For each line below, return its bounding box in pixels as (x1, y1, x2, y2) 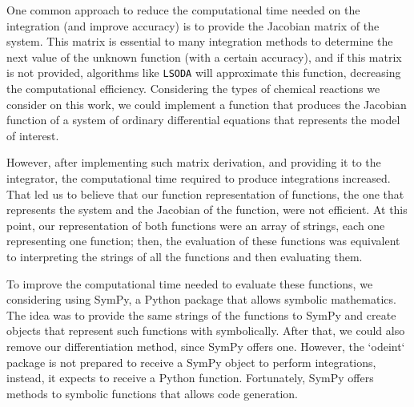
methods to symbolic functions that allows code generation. (6, 385, 298, 401)
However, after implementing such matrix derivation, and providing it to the (6, 154, 381, 171)
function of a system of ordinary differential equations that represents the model (6, 111, 400, 128)
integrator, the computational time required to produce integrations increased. (6, 170, 391, 186)
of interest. (6, 127, 59, 143)
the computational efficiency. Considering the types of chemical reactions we (6, 80, 380, 97)
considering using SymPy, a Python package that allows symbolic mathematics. (6, 291, 396, 308)
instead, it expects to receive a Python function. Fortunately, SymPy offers (6, 369, 374, 386)
